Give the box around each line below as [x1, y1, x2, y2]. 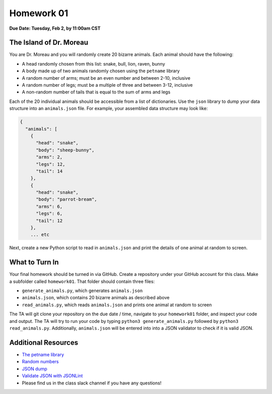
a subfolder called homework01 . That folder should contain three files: [9, 278, 155, 285]
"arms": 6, [36, 203, 63, 209]
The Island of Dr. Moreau [9, 38, 88, 47]
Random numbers [22, 359, 59, 365]
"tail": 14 [36, 168, 63, 174]
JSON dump [22, 366, 47, 372]
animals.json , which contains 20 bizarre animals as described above [22, 295, 170, 301]
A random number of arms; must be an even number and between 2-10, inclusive [22, 75, 191, 81]
